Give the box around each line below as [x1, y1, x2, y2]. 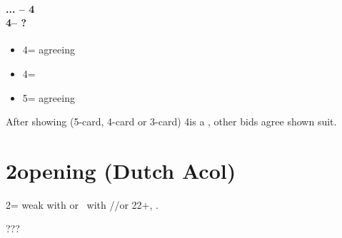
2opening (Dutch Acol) [6, 155, 236, 185]
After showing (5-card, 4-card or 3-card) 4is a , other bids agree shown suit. [6, 114, 337, 129]
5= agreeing [22, 90, 75, 105]
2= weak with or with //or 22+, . [6, 197, 159, 212]
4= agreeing [22, 42, 75, 57]
